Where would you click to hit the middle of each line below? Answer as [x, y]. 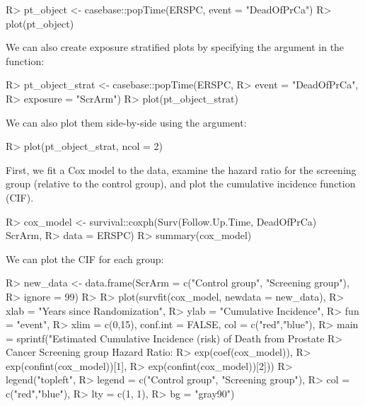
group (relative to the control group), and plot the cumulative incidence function [181, 184]
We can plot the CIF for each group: [85, 259]
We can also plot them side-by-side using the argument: [126, 122]
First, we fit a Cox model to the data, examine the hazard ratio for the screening [181, 169]
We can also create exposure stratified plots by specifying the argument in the [175, 47]
